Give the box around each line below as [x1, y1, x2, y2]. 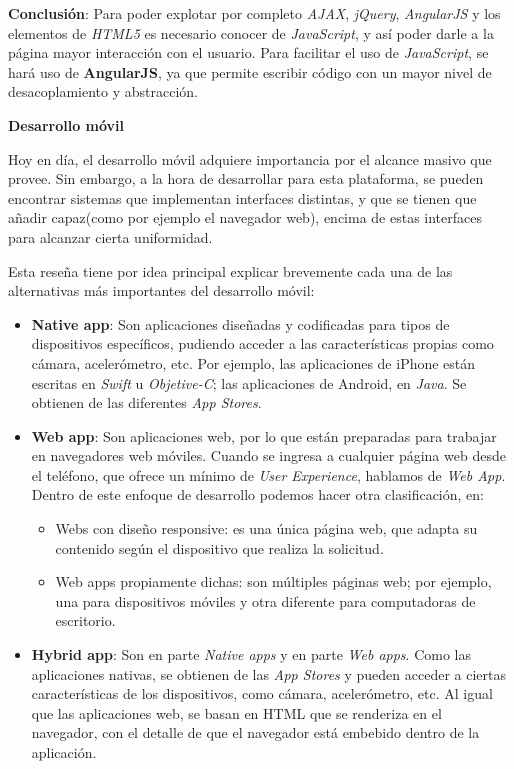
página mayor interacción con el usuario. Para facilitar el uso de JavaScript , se [8, 42, 489, 63]
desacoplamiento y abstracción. [8, 81, 198, 102]
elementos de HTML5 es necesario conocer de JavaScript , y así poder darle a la [8, 22, 494, 43]
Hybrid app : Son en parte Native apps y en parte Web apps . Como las [31, 644, 471, 665]
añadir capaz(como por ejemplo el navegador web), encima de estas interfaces [8, 207, 482, 228]
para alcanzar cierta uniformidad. [8, 226, 213, 247]
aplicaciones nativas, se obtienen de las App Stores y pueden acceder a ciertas [31, 663, 506, 684]
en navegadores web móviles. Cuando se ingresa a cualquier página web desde [31, 445, 506, 466]
